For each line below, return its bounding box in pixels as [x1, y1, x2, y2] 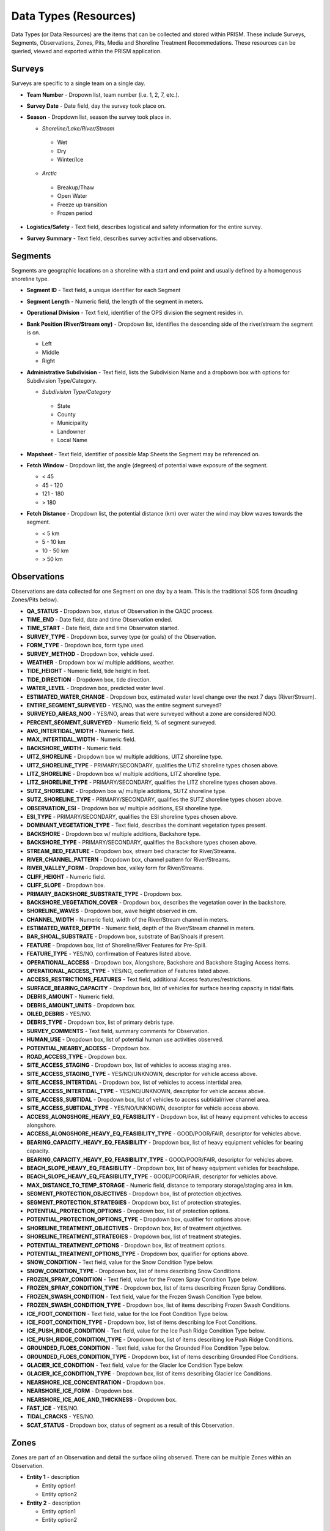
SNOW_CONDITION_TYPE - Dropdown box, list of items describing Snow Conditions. [26, 1267, 243, 1274]
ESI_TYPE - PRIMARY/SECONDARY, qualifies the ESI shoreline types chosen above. [26, 813, 238, 820]
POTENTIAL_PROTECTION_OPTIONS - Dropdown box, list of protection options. [26, 1207, 230, 1214]
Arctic [42, 170, 57, 177]
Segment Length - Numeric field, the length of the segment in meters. [26, 298, 204, 305]
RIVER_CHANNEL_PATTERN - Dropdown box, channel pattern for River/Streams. [26, 856, 231, 863]
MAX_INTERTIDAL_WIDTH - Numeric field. [26, 735, 136, 743]
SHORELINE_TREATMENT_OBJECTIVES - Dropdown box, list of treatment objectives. [26, 1224, 243, 1232]
